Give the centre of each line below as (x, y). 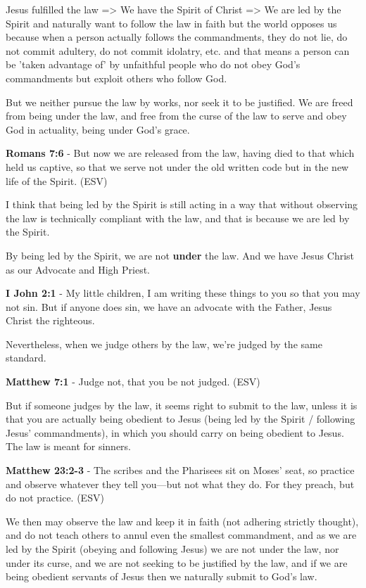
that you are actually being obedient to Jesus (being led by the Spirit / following (181, 419)
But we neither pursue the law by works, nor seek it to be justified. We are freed (179, 102)
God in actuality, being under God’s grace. (98, 129)
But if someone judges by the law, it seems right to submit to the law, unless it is (182, 405)
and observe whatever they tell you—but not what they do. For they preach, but (180, 484)
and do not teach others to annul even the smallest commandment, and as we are (181, 535)
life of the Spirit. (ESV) (57, 180)
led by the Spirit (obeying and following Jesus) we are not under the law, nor (172, 549)
